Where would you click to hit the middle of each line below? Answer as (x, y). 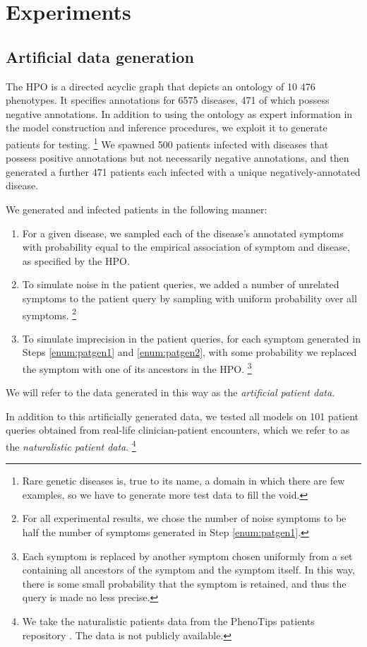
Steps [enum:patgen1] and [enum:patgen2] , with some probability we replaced (189, 352)
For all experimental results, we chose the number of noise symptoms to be (184, 518)
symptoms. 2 (49, 314)
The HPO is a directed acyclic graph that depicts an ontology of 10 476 (161, 86)
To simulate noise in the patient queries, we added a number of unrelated (181, 284)
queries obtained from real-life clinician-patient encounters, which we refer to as (178, 430)
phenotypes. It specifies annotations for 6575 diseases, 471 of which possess (168, 100)
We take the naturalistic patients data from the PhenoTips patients (168, 621)
